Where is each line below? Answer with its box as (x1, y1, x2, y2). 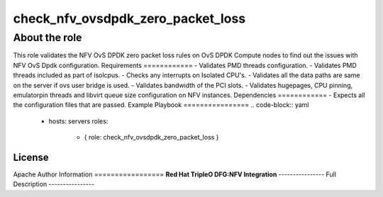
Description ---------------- (13, 180, 95, 188)
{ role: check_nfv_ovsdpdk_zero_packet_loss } (84, 133, 219, 142)
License (13, 151, 49, 163)
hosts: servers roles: (48, 117, 109, 125)
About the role (13, 31, 82, 44)
